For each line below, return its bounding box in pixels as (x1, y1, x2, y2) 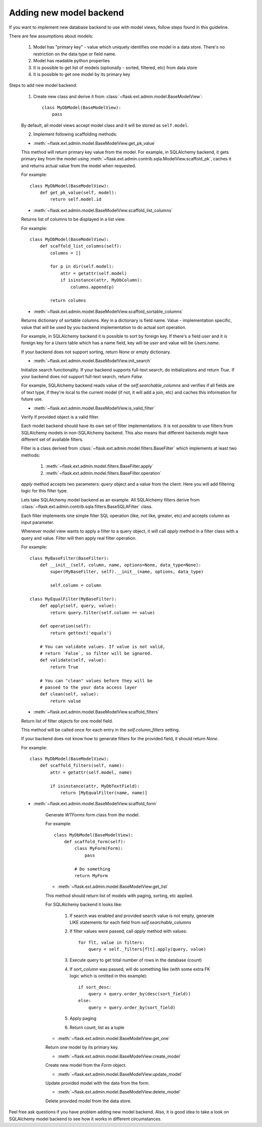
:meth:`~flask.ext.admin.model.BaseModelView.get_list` (57, 884, 168, 889)
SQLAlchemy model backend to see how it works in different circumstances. (9, 1116, 162, 1122)
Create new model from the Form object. (45, 1062, 127, 1068)
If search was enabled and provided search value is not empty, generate (69, 913, 214, 919)
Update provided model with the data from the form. (45, 1080, 150, 1086)
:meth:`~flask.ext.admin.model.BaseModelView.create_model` (57, 1053, 181, 1059)
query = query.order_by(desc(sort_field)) (88, 991, 191, 997)
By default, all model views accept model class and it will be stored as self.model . (21, 122, 189, 128)
